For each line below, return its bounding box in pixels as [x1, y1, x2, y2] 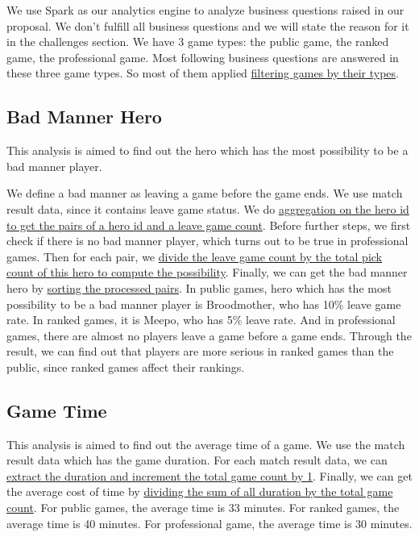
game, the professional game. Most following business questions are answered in [6, 48, 399, 65]
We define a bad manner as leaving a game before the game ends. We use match [6, 185, 403, 202]
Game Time [6, 398, 107, 423]
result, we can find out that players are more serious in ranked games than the [6, 343, 394, 360]
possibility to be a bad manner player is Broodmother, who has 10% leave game [6, 295, 401, 312]
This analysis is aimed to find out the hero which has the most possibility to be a [6, 142, 409, 159]
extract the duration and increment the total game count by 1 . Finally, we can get [6, 467, 413, 484]
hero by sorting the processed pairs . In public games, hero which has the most [6, 279, 392, 296]
